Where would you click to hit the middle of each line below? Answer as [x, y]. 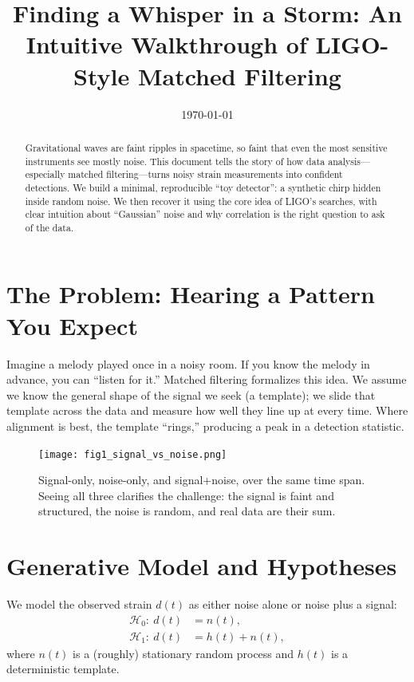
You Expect [72, 325]
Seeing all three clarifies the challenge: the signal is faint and [186, 495]
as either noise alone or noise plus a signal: [293, 604]
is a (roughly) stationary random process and [183, 653]
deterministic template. [63, 669]
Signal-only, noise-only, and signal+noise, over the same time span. [202, 480]
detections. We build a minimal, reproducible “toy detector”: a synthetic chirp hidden [203, 187]
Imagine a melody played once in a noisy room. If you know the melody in [188, 363]
